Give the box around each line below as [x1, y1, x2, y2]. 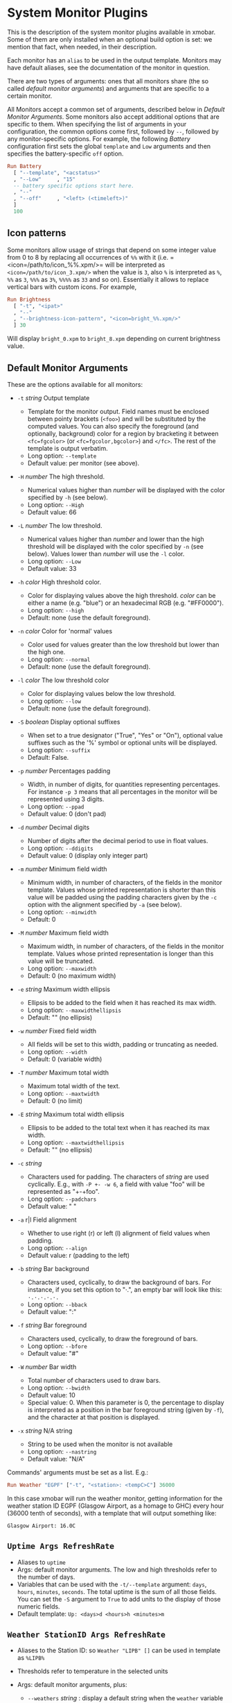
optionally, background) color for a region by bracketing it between [27, 429, 219, 438]
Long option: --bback [27, 1300, 88, 1309]
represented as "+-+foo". [27, 1187, 100, 1195]
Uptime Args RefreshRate [7, 1541, 115, 1552]
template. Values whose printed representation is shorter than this [27, 886, 216, 894]
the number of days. [17, 1572, 75, 1581]
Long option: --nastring [27, 1447, 97, 1456]
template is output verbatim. [27, 444, 109, 452]
